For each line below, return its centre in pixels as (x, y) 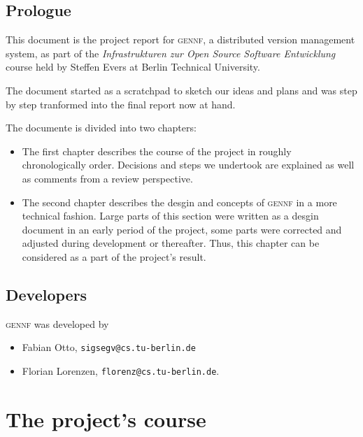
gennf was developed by (57, 323)
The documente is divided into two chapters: (101, 128)
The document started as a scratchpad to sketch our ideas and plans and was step (181, 90)
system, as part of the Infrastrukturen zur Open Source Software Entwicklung (171, 53)
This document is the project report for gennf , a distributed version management (180, 40)
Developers (47, 294)
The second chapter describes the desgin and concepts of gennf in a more (179, 202)
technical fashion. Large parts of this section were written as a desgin (170, 216)
